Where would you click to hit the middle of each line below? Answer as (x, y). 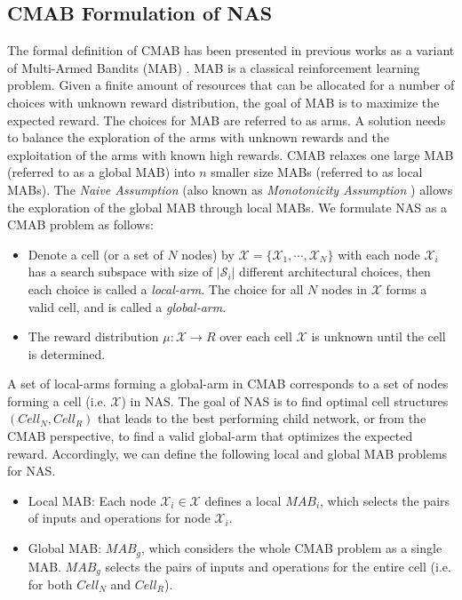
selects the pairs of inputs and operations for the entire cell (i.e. (278, 566)
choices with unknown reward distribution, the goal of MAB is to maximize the (223, 102)
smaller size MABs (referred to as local (317, 172)
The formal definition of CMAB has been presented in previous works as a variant (231, 50)
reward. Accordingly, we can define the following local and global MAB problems (227, 453)
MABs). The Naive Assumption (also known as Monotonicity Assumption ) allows (230, 189)
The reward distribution (93, 336)
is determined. (67, 353)
